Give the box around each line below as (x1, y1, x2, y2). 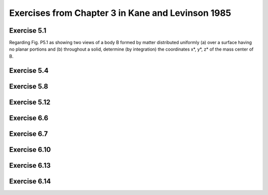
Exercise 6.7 (9, 130, 48, 138)
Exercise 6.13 (9, 161, 51, 170)
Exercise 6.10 (9, 145, 51, 154)
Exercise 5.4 (9, 66, 49, 74)
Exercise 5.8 (9, 82, 49, 90)
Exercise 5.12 (9, 98, 51, 106)
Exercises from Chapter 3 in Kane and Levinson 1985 (9, 7, 231, 18)
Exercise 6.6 (9, 114, 49, 122)
